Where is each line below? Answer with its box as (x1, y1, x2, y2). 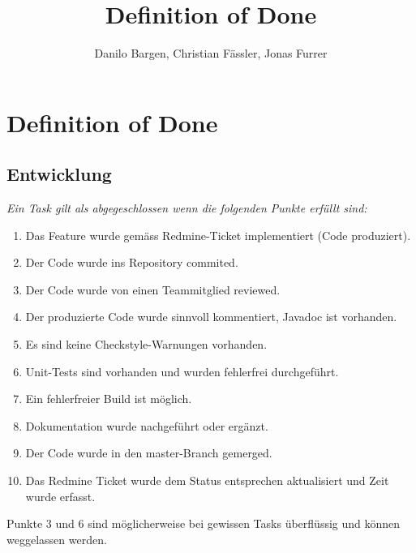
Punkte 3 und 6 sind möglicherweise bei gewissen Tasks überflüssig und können (6, 515, 401, 532)
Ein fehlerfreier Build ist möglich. (25, 390, 192, 407)
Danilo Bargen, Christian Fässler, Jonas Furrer (94, 45, 328, 62)
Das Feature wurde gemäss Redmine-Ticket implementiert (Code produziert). (25, 226, 411, 243)
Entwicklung (6, 161, 112, 186)
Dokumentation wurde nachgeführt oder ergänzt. (25, 417, 268, 434)
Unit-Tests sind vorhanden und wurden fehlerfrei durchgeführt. (25, 362, 339, 379)
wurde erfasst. (25, 487, 96, 504)
